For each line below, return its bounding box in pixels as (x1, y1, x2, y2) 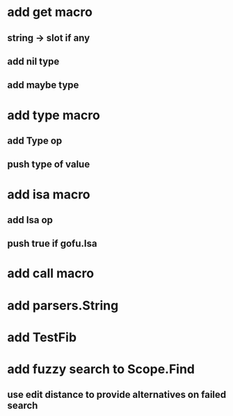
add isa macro (7, 186, 90, 202)
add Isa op (7, 214, 54, 226)
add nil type (7, 55, 60, 67)
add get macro (7, 4, 93, 20)
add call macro (7, 265, 95, 282)
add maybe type (7, 79, 79, 91)
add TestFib (7, 329, 77, 345)
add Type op (7, 134, 63, 146)
